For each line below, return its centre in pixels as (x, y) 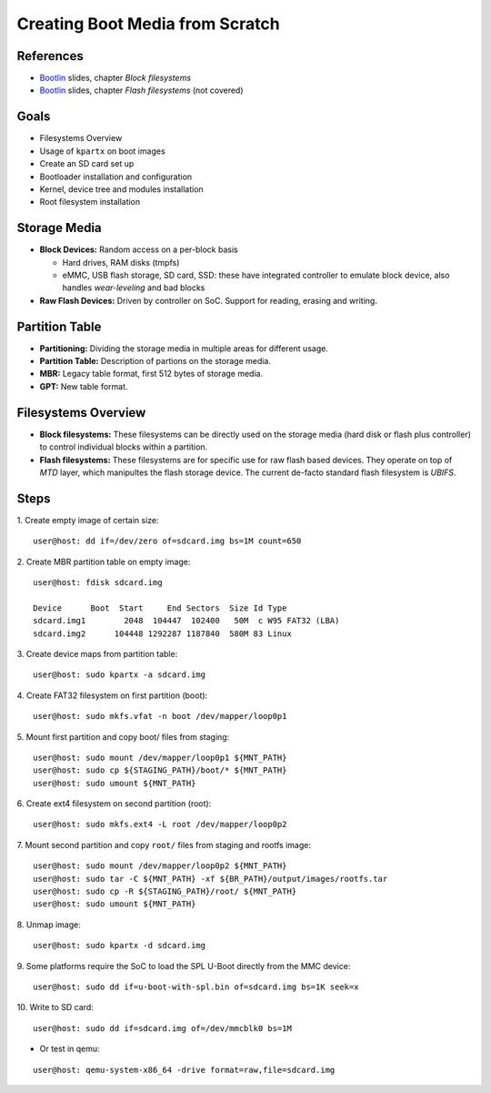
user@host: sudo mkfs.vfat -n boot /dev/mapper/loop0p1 (160, 716)
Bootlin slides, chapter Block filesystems (115, 78)
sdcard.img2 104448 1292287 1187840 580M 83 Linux (163, 633)
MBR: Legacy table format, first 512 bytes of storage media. (151, 374)
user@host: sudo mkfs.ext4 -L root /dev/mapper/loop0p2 (160, 825)
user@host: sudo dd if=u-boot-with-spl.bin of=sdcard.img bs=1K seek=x (196, 987)
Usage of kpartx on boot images (102, 151)
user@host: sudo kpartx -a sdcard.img (120, 675)
